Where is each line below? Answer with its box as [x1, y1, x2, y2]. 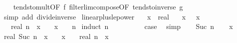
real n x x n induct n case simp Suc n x [10, 21, 233, 31]
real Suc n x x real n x [3, 30, 109, 41]
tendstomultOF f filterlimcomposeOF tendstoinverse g [13, 1, 183, 11]
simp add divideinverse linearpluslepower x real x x [3, 11, 200, 21]
